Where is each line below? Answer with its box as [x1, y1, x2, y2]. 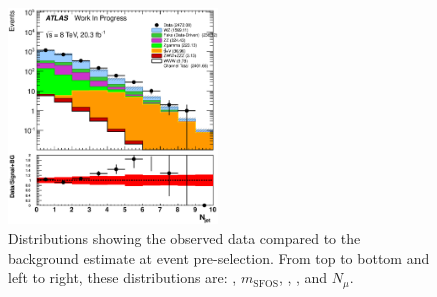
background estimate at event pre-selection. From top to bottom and [8, 247, 430, 268]
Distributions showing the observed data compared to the [8, 228, 361, 249]
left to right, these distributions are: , [8, 267, 237, 288]
